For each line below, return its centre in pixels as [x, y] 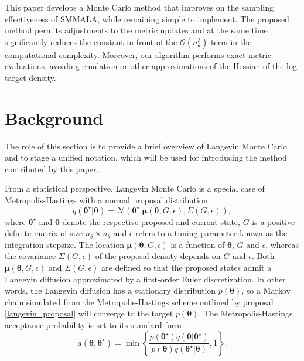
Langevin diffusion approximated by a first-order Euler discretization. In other [145, 279]
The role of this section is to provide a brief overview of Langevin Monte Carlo [146, 146]
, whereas [282, 244]
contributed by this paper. [52, 168]
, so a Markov [266, 290]
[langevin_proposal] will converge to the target [89, 313]
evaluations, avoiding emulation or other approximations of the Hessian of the [144, 66]
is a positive [274, 221]
